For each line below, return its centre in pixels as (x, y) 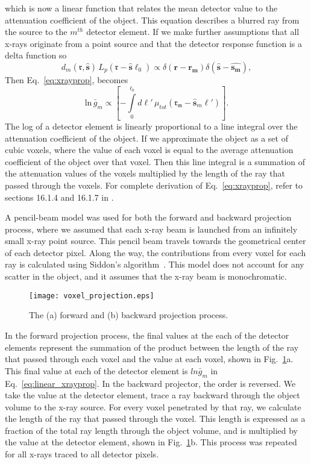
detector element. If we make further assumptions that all (193, 32)
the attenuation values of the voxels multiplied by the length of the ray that (145, 173)
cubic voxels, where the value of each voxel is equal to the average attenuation (149, 150)
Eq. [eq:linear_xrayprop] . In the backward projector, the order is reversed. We (150, 383)
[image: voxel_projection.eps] (92, 296)
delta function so (36, 55)
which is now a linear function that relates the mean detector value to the (141, 8)
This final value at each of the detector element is (96, 370)
